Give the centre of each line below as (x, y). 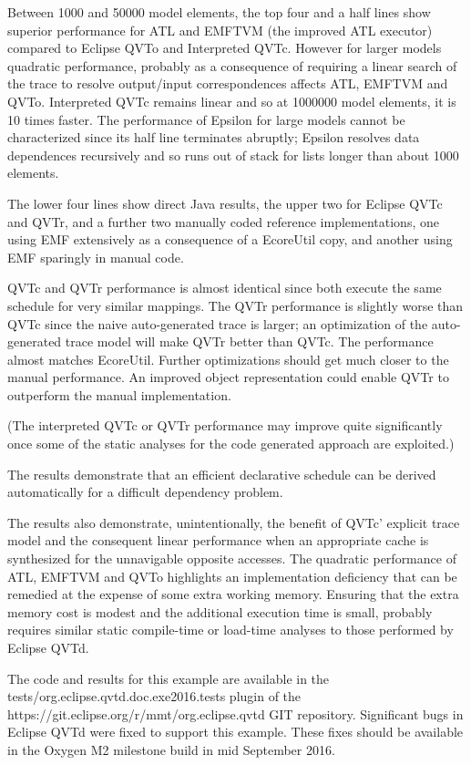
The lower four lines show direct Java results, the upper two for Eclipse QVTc (225, 203)
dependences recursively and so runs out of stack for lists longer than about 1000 (233, 155)
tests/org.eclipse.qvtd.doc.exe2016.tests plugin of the (154, 696)
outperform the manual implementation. (119, 394)
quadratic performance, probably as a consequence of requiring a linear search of (232, 65)
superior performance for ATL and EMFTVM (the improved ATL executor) (220, 30)
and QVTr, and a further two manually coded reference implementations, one (223, 221)
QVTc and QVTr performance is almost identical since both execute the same (225, 288)
